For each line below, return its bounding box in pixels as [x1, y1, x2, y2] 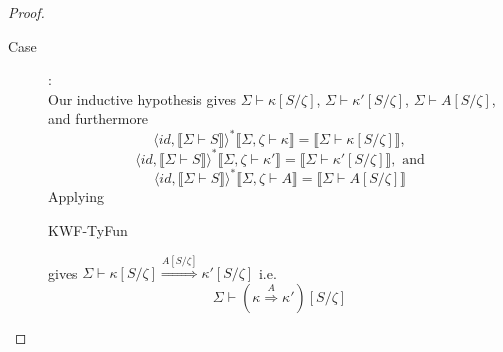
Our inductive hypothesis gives [48, 88, 237, 109]
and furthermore [48, 108, 149, 129]
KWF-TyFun [48, 220, 128, 241]
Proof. [8, 2, 45, 22]
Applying [48, 186, 105, 207]
